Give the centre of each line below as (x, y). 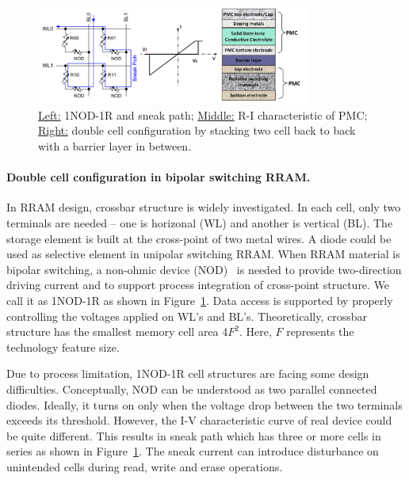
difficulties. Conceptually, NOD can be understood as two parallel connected (192, 389)
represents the (320, 331)
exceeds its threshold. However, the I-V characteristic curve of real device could (199, 420)
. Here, (255, 331)
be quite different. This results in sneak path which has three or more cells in (194, 435)
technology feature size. (63, 347)
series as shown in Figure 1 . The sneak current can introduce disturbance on (193, 451)
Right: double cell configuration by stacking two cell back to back (197, 130)
